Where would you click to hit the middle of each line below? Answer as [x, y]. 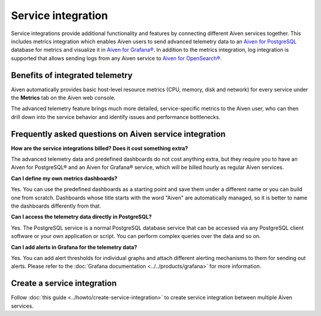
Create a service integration [64, 284]
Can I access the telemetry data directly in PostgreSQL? [81, 217]
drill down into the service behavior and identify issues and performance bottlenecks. [116, 117]
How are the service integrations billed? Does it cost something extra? [100, 148]
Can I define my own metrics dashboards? [64, 178]
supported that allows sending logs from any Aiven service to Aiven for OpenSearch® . [117, 58]
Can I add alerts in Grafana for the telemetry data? [74, 247]
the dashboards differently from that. [56, 206]
